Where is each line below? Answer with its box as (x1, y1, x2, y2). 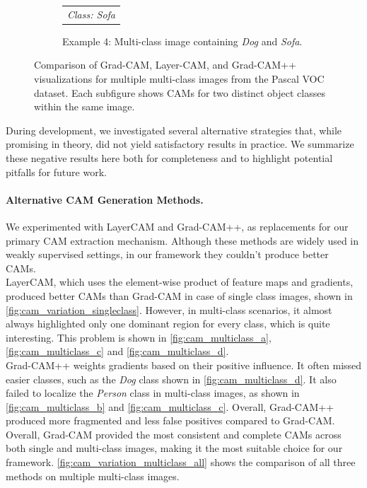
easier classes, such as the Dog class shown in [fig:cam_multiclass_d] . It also (6, 371, 337, 386)
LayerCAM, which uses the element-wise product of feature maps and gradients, (6, 274, 354, 289)
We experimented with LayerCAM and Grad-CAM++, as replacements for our (6, 219, 349, 233)
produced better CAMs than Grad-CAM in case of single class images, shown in (6, 288, 353, 303)
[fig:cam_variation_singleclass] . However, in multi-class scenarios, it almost (6, 302, 332, 317)
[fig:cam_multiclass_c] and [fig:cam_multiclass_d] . (6, 344, 229, 359)
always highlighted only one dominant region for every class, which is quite (6, 316, 330, 331)
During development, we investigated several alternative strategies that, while (6, 122, 342, 137)
